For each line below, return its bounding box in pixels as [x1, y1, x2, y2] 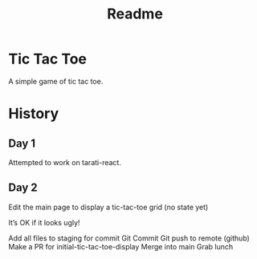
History [8, 105, 59, 123]
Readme [107, 5, 163, 23]
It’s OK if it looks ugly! [8, 217, 80, 227]
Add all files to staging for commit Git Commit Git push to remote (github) [8, 233, 251, 243]
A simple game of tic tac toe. [8, 76, 104, 86]
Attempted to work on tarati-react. [8, 157, 122, 167]
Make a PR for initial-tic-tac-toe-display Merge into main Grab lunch [8, 241, 234, 251]
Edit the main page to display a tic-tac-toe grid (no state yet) [8, 202, 209, 212]
